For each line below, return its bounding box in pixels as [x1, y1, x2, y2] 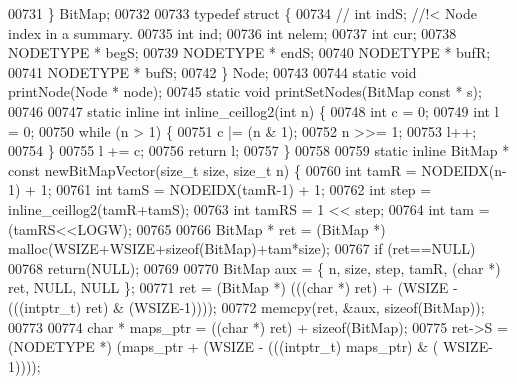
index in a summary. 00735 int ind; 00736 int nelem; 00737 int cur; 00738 [8, 22, 457, 43]
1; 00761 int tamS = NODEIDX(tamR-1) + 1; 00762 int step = [40, 179, 432, 200]
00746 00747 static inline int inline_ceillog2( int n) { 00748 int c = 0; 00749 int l [8, 100, 499, 121]
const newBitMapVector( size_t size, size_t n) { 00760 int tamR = [8, 159, 417, 180]
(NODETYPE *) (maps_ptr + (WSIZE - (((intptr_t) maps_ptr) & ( [8, 336, 439, 357]
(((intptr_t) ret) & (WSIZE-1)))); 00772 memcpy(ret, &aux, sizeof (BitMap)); [8, 296, 485, 317]
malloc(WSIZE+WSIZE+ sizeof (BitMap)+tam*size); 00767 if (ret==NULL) [8, 238, 476, 259]
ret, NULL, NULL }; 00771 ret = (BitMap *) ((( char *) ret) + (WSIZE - [8, 277, 458, 298]
